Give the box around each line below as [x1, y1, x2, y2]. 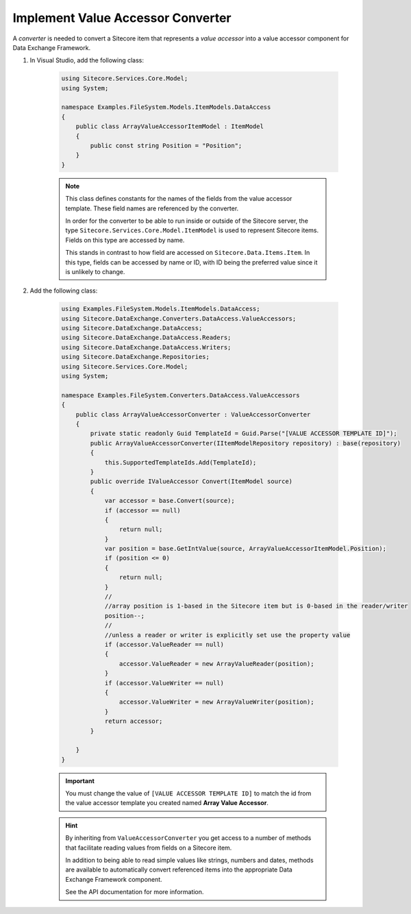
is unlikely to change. [65, 267, 125, 275]
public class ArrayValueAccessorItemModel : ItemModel [75, 123, 264, 130]
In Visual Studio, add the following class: [29, 56, 144, 64]
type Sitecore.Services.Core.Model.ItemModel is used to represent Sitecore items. [65, 226, 319, 234]
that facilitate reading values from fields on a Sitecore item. [65, 843, 232, 852]
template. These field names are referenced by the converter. [65, 204, 239, 212]
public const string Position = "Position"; [90, 142, 242, 150]
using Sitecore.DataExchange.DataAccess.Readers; [61, 334, 232, 342]
